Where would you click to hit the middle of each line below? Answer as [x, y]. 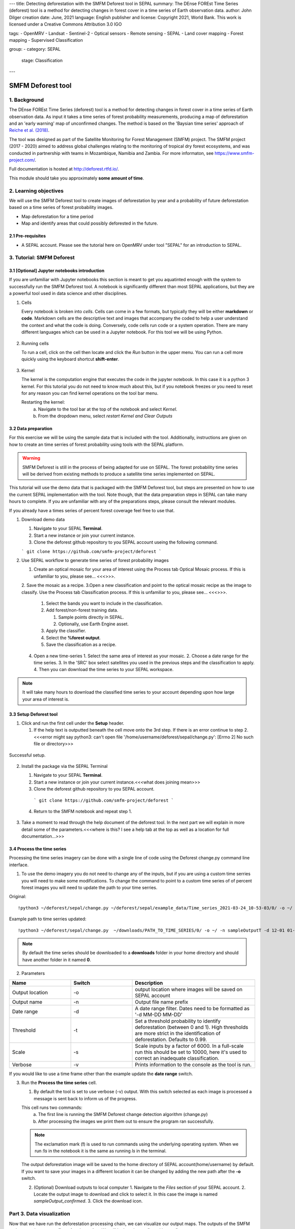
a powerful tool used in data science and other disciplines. [68, 293]
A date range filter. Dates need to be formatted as [192, 1008]
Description [149, 983]
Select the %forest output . [73, 638]
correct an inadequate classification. [177, 1058]
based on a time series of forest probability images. [61, 207]
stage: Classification [42, 60]
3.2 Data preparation [31, 429]
